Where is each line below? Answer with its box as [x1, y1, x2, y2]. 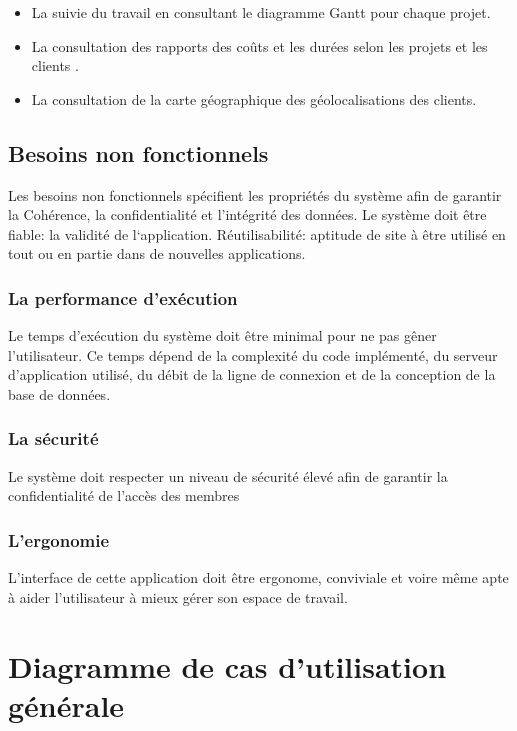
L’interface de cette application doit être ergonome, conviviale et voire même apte [8, 567, 509, 588]
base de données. [8, 383, 111, 404]
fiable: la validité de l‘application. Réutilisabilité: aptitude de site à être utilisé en [8, 223, 506, 244]
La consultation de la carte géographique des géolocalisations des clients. [31, 88, 477, 109]
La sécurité [8, 426, 99, 451]
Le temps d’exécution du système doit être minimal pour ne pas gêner [8, 325, 437, 346]
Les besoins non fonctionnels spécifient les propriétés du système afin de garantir [8, 184, 502, 205]
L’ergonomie [8, 527, 110, 552]
